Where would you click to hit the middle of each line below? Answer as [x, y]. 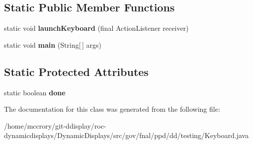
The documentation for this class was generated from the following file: [112, 109]
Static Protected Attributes [76, 71]
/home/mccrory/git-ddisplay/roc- [55, 125]
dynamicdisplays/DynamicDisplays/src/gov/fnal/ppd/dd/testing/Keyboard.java [126, 135]
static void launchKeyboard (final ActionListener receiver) [96, 28]
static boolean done [35, 92]
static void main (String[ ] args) [53, 44]
